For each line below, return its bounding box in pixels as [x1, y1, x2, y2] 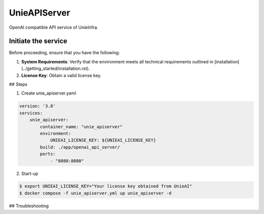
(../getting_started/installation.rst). [21, 66, 90, 72]
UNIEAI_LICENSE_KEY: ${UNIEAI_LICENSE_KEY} [50, 137, 156, 143]
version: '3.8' [19, 103, 56, 109]
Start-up [21, 171, 39, 176]
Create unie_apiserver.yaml [21, 90, 76, 96]
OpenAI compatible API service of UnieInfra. [9, 24, 99, 30]
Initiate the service [9, 37, 67, 45]
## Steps [9, 81, 28, 87]
